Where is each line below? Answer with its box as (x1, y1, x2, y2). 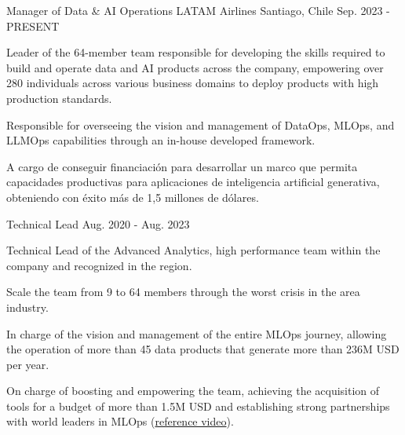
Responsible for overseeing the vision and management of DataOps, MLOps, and (6, 116, 395, 133)
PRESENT (6, 17, 60, 34)
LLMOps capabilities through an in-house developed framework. (6, 132, 316, 148)
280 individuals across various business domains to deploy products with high (6, 75, 379, 91)
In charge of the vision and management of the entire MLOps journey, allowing (6, 325, 387, 342)
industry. (6, 298, 49, 315)
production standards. (6, 90, 112, 106)
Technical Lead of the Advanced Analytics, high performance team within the (6, 242, 381, 258)
